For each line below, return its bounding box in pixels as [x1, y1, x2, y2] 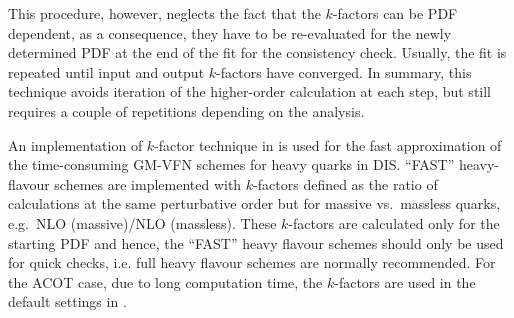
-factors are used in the [334, 271, 476, 292]
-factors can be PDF [332, 3, 458, 23]
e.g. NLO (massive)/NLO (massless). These [8, 212, 277, 233]
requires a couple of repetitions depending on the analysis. [8, 100, 365, 121]
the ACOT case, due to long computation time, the [8, 271, 323, 292]
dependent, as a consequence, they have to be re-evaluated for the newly [8, 22, 452, 43]
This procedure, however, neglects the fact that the [8, 3, 321, 23]
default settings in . [8, 291, 127, 312]
